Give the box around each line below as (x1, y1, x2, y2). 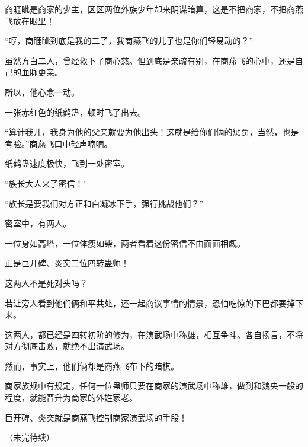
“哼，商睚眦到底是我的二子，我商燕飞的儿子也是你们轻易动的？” (5, 34, 254, 47)
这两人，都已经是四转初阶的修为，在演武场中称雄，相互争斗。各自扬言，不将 (5, 328, 303, 340)
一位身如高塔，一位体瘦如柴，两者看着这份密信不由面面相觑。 (5, 237, 245, 249)
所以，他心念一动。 (5, 85, 79, 98)
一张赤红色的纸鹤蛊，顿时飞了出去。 (5, 106, 146, 118)
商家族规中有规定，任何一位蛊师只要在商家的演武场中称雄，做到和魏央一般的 (5, 379, 303, 392)
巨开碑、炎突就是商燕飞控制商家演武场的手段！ (5, 411, 187, 423)
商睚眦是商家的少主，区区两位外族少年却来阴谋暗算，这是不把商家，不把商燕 (5, 3, 303, 15)
